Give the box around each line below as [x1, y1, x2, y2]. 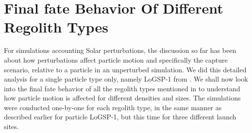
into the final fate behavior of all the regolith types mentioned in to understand [4, 83, 240, 93]
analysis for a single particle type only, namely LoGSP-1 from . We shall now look [4, 74, 248, 84]
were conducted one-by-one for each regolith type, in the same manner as [4, 102, 222, 112]
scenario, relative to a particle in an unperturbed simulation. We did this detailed [4, 64, 247, 74]
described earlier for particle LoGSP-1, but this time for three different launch [4, 112, 236, 122]
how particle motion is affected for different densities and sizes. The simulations [4, 93, 241, 103]
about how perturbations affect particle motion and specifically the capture [4, 54, 228, 65]
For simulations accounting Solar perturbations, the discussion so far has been [4, 45, 236, 55]
